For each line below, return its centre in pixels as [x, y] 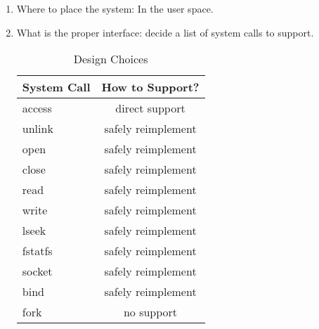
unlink [38, 129]
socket [37, 271]
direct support [150, 108]
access [37, 108]
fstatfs [37, 251]
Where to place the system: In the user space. [115, 8]
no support [150, 312]
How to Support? [150, 87]
